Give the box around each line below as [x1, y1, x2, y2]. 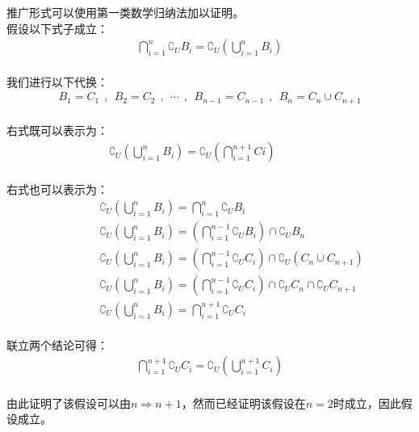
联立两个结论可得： [6, 336, 108, 353]
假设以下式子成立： [6, 19, 108, 36]
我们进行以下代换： [6, 73, 108, 90]
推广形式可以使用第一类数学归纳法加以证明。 [6, 4, 244, 20]
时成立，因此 [333, 394, 401, 411]
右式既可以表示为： [6, 122, 108, 139]
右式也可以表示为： [6, 180, 108, 197]
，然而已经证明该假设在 [181, 394, 306, 411]
